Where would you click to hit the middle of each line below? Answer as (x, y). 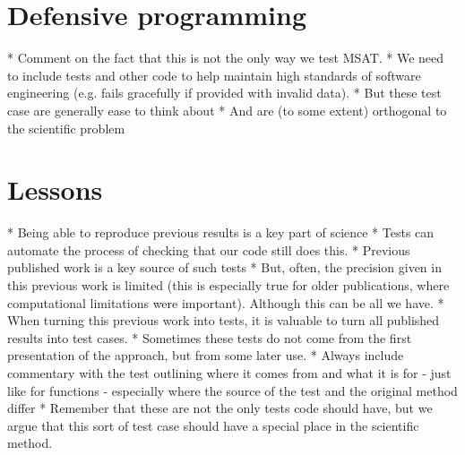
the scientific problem (66, 128)
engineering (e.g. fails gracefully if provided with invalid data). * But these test (224, 93)
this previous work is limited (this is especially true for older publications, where (228, 285)
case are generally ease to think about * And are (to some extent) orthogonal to (227, 110)
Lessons (55, 189)
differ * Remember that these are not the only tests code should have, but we (220, 408)
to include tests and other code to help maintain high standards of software (214, 75)
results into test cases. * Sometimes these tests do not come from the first (210, 337)
